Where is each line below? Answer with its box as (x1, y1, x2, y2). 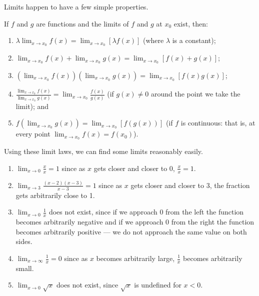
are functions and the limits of (36, 18, 129, 28)
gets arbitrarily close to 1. (15, 189, 95, 200)
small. (15, 262, 34, 273)
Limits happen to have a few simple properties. (4, 1, 148, 11)
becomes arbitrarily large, (96, 253, 175, 263)
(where (142, 35, 164, 45)
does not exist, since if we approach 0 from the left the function (48, 206, 244, 217)
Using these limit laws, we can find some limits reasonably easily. (4, 146, 203, 156)
